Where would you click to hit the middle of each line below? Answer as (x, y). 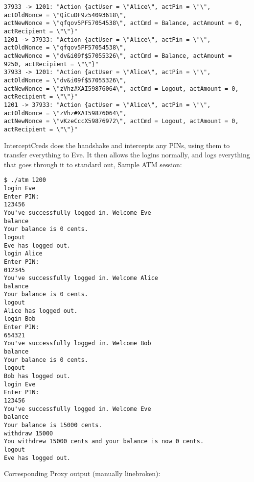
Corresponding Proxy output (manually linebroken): (82, 473)
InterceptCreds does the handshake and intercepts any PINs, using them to (117, 145)
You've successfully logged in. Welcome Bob (78, 343)
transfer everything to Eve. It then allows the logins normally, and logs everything (127, 155)
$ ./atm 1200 (25, 180)
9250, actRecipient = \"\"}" (51, 64)
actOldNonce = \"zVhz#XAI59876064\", (65, 113)
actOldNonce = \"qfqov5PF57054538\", (65, 48)
